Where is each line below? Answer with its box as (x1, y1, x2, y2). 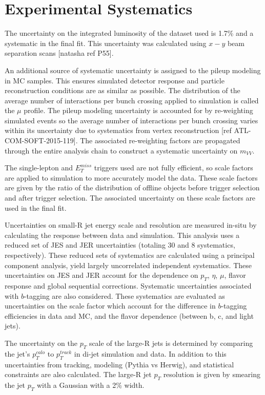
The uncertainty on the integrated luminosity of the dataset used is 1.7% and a (5, 28, 254, 38)
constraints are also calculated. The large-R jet (5, 369, 152, 380)
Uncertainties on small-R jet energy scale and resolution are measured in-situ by (5, 220, 257, 230)
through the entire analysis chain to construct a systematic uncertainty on (5, 145, 238, 156)
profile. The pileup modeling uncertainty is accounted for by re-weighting (24, 105, 253, 116)
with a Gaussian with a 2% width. (36, 379, 145, 390)
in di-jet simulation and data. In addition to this (74, 348, 227, 359)
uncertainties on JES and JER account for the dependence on (5, 270, 198, 280)
